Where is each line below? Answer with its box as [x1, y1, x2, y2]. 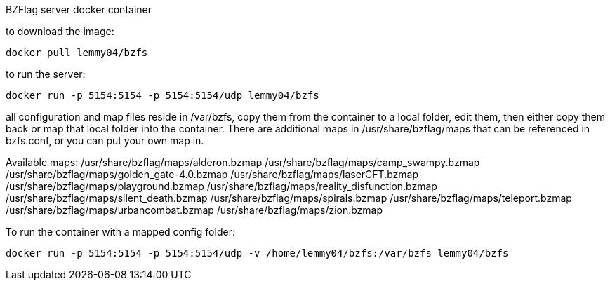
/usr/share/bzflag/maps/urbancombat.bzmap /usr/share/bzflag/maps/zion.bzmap [6, 204, 383, 216]
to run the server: [6, 68, 86, 80]
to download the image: [6, 25, 114, 37]
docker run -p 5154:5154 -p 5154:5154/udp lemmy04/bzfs [6, 90, 319, 101]
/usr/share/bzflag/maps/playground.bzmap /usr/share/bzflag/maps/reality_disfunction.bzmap [6, 180, 437, 192]
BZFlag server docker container [6, 4, 152, 15]
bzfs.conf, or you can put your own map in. [6, 135, 204, 147]
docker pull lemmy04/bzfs [6, 47, 148, 58]
